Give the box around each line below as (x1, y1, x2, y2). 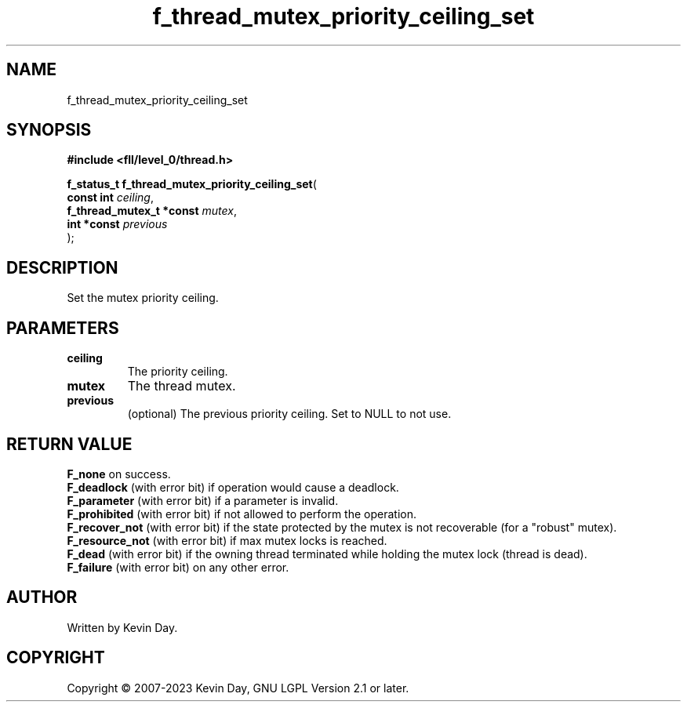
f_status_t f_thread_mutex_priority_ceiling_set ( (67, 177, 317, 191)
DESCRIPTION (6, 257, 118, 278)
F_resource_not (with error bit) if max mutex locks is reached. (67, 533, 387, 547)
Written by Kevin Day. (67, 620, 178, 634)
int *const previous (67, 217, 168, 231)
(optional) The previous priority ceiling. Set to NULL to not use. (127, 407, 452, 421)
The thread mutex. (127, 378, 236, 394)
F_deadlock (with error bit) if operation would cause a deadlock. (67, 480, 399, 494)
